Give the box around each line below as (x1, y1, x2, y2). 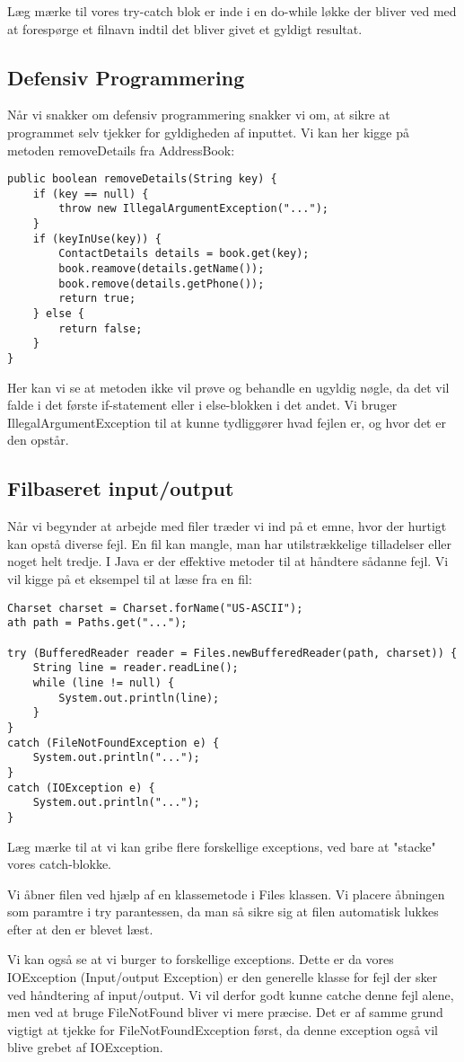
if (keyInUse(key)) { (32, 232, 162, 245)
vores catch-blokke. (7, 854, 111, 873)
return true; (58, 292, 136, 305)
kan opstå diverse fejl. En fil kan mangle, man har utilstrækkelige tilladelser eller (7, 534, 451, 553)
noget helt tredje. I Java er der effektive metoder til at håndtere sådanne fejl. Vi (7, 552, 449, 571)
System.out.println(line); (58, 691, 220, 704)
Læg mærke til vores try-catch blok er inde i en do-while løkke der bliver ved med (7, 2, 457, 20)
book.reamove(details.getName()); (58, 262, 265, 276)
